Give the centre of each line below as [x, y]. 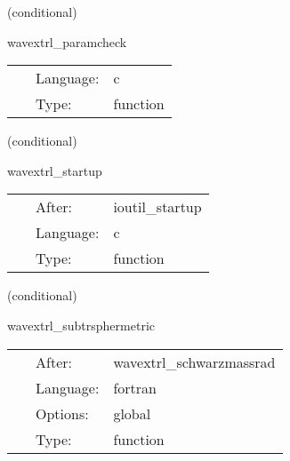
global [132, 413]
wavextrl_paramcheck [67, 41]
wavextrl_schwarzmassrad [194, 362]
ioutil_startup [157, 207]
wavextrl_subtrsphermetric [81, 325]
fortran [135, 387]
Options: [62, 413]
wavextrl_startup [55, 170]
